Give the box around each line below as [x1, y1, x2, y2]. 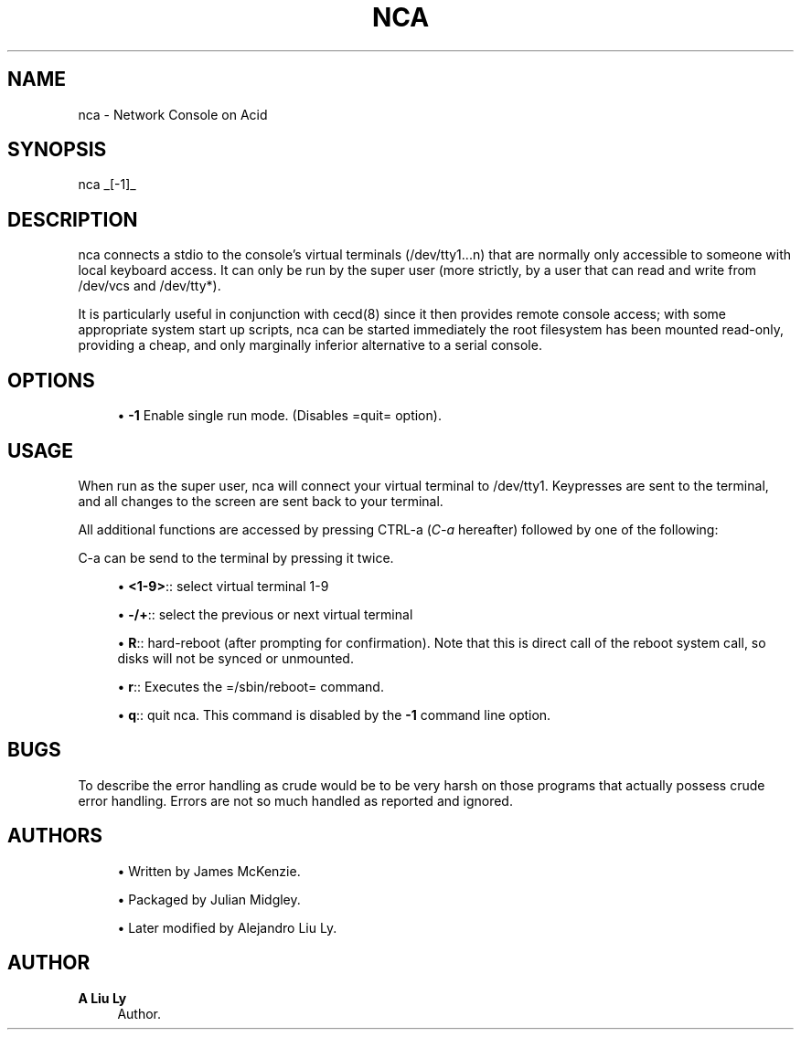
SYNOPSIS [7, 138, 107, 162]
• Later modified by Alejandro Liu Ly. [117, 919, 337, 936]
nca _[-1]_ [78, 176, 136, 193]
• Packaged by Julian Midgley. [117, 891, 301, 907]
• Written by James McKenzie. [117, 862, 301, 879]
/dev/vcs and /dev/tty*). [78, 278, 221, 294]
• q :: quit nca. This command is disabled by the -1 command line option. [117, 706, 551, 723]
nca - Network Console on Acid [78, 106, 268, 122]
